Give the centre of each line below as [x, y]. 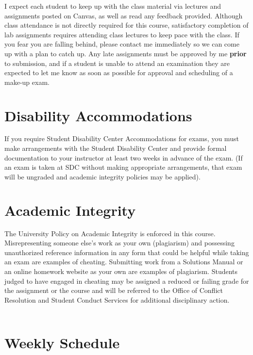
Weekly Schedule [62, 343]
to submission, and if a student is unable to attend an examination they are [117, 63]
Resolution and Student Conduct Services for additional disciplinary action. [117, 299]
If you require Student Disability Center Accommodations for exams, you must [122, 138]
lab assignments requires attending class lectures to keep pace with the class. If [122, 34]
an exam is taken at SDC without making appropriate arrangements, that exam [123, 167]
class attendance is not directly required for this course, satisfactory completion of [126, 25]
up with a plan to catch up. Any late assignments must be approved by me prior [126, 53]
